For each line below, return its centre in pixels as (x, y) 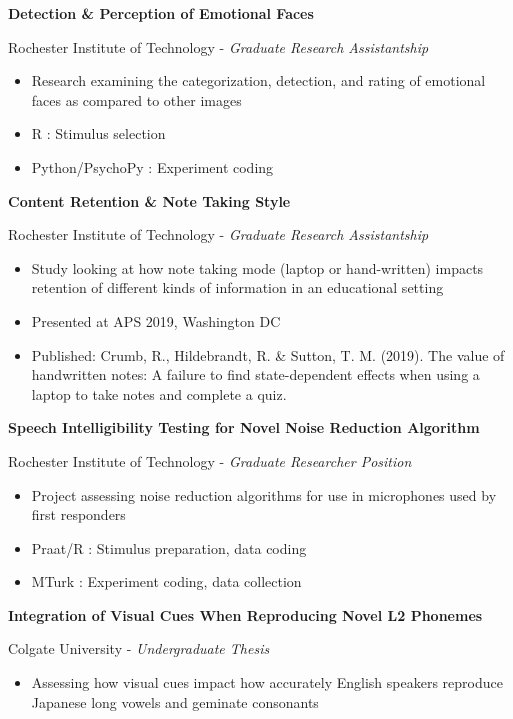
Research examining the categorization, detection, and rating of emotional (258, 80)
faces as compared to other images (136, 99)
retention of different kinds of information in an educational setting (237, 287)
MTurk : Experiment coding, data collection (166, 581)
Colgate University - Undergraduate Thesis (139, 648)
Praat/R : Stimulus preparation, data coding (169, 547)
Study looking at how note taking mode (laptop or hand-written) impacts (257, 267)
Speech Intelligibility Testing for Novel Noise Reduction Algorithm (244, 427)
